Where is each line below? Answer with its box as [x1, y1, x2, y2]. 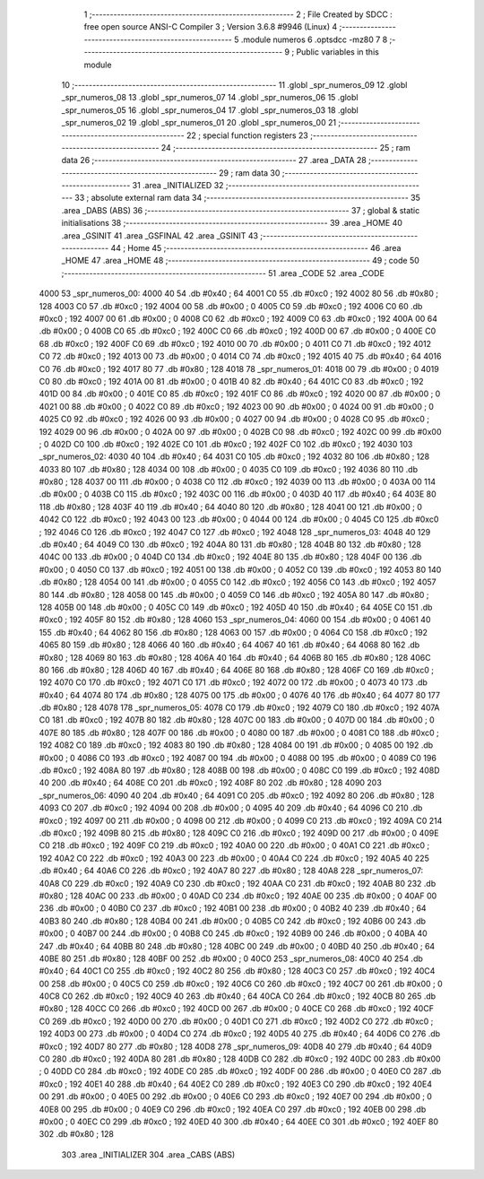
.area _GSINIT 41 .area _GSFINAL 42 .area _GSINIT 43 [61, 230, 259, 241]
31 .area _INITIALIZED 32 [132, 180, 224, 191]
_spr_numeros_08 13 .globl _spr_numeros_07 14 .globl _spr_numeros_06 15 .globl [61, 92, 359, 103]
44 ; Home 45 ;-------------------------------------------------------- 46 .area [110, 243, 402, 254]
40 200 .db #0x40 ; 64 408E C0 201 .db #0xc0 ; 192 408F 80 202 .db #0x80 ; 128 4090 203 [39, 777, 383, 788]
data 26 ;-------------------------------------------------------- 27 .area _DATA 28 [61, 155, 367, 166]
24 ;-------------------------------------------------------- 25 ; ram [160, 142, 411, 152]
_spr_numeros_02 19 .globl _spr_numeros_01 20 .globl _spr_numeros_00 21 [61, 117, 336, 128]
